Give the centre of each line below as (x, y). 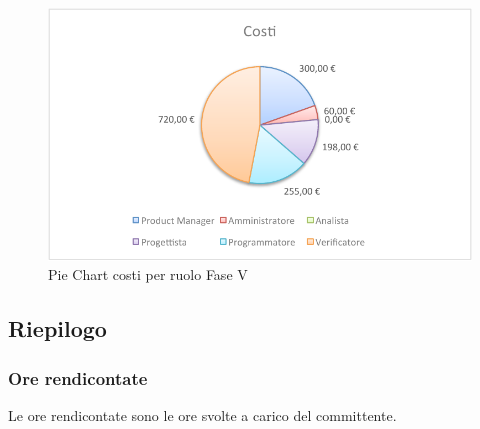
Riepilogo (57, 328)
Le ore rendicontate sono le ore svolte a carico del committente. (202, 414)
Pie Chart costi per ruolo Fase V (148, 274)
